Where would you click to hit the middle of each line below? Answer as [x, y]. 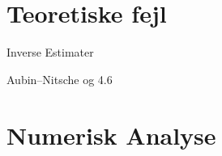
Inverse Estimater [50, 52]
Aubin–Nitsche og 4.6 [60, 79]
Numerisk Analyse [111, 135]
